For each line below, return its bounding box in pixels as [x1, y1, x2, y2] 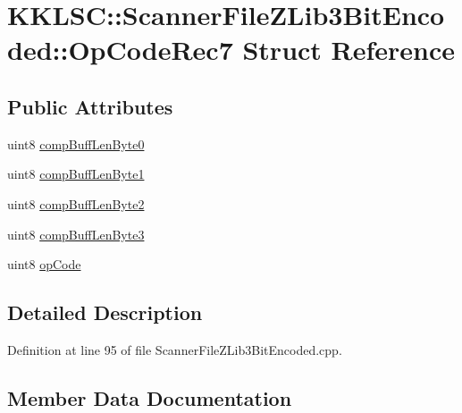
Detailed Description [7, 299, 203, 326]
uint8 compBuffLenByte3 [7, 224, 145, 243]
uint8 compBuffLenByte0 [7, 134, 145, 153]
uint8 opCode [7, 255, 81, 274]
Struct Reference [242, 31, 456, 68]
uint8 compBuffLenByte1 [7, 164, 145, 183]
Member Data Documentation [7, 383, 292, 411]
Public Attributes [7, 92, 173, 120]
